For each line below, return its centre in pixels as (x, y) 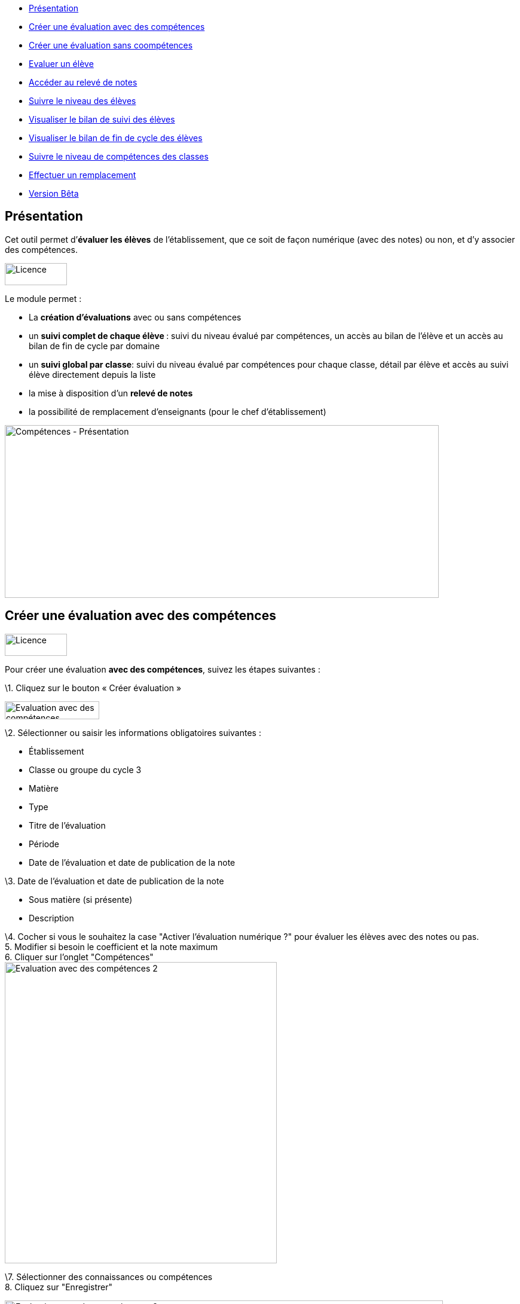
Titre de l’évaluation (67, 825)
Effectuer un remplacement (82, 175)
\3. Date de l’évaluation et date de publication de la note (114, 881)
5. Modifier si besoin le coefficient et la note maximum (111, 946)
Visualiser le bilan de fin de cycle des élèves (116, 138)
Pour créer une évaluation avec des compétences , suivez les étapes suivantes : (163, 669)
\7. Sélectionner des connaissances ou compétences (109, 1276)
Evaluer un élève (61, 64)
